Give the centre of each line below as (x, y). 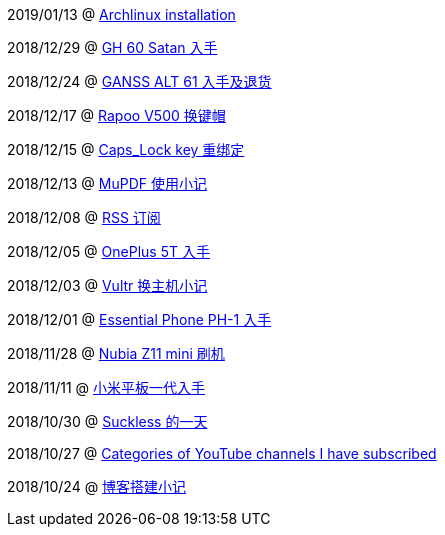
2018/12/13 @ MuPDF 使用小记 (107, 183)
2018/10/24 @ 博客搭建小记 (97, 486)
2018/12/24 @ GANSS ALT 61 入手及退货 (139, 81)
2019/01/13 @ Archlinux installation (121, 14)
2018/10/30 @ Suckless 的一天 (107, 421)
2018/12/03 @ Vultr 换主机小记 (107, 285)
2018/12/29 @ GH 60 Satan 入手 (112, 47)
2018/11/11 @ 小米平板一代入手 (106, 387)
